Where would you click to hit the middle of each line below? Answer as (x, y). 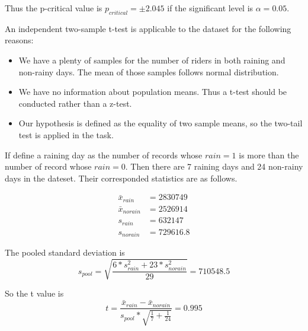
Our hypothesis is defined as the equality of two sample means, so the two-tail (161, 123)
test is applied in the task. (66, 134)
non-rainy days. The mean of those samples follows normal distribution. (149, 71)
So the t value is (34, 293)
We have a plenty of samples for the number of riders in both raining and (152, 60)
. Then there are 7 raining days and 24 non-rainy (214, 166)
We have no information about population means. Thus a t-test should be (153, 92)
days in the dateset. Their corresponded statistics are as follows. (121, 178)
